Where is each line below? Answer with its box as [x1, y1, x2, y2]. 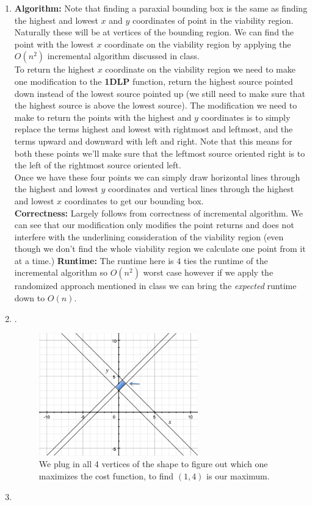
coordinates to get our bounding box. [64, 194, 204, 207]
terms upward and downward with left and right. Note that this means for [14, 134, 292, 147]
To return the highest [14, 63, 95, 76]
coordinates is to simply [201, 110, 291, 123]
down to [14, 292, 45, 304]
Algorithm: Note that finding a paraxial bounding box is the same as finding [14, 2, 308, 14]
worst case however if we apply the [143, 266, 274, 279]
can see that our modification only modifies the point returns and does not [14, 218, 294, 231]
